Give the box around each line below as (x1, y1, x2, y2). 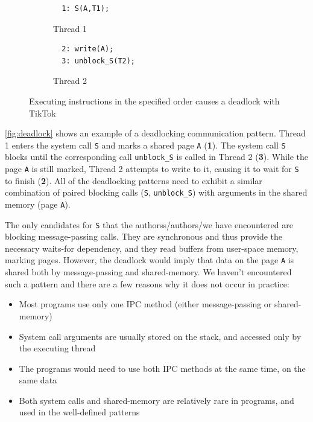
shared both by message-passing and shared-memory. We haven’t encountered (5, 266, 292, 278)
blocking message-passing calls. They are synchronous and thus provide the (5, 230, 282, 243)
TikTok (29, 106, 56, 119)
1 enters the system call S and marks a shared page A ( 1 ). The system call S (5, 138, 286, 151)
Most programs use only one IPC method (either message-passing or (19, 298, 272, 310)
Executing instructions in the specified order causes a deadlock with (29, 94, 280, 107)
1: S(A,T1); (62, 4, 110, 13)
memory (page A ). (5, 197, 71, 210)
